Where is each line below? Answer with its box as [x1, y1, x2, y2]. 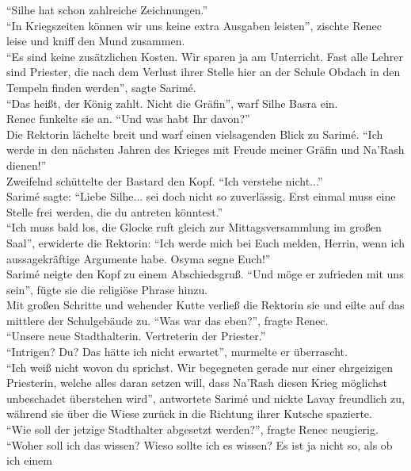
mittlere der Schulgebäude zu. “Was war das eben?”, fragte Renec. [6, 312, 329, 328]
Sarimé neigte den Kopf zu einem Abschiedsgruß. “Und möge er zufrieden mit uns [6, 266, 404, 282]
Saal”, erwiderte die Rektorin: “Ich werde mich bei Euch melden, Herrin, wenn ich [6, 234, 405, 251]
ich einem [6, 452, 52, 469]
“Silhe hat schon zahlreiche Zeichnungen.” [6, 2, 208, 17]
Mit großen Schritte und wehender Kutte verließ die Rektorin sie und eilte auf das [6, 297, 405, 313]
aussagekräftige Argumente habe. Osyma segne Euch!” [6, 250, 271, 266]
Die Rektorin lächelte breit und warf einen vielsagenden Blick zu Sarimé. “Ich [6, 125, 383, 142]
